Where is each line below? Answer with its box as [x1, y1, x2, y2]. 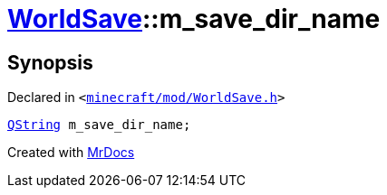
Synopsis [7, 51, 93, 74]
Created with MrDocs [7, 144, 135, 161]
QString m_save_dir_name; [7, 117, 191, 133]
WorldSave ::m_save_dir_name [7, 4, 381, 34]
